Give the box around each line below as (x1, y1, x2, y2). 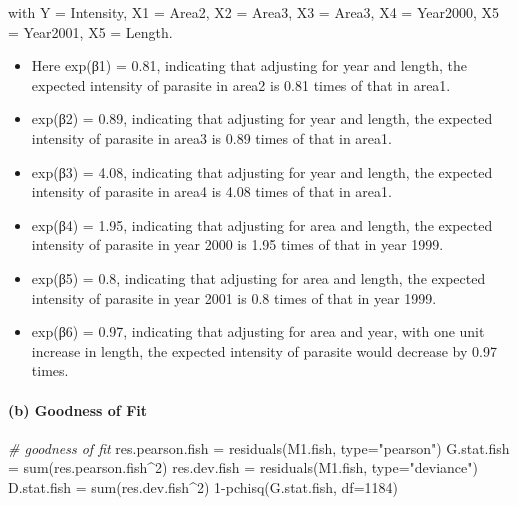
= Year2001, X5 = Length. (8, 21, 173, 42)
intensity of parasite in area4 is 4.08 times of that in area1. (31, 181, 392, 202)
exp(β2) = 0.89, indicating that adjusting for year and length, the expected (31, 108, 493, 129)
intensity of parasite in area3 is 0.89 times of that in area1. (31, 127, 392, 148)
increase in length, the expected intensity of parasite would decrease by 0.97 (31, 340, 497, 361)
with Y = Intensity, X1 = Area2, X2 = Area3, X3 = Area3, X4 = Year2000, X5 (8, 2, 499, 22)
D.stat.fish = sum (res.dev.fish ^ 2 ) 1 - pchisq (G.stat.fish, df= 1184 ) (8, 476, 398, 497)
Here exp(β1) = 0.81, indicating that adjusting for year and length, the (31, 55, 467, 76)
